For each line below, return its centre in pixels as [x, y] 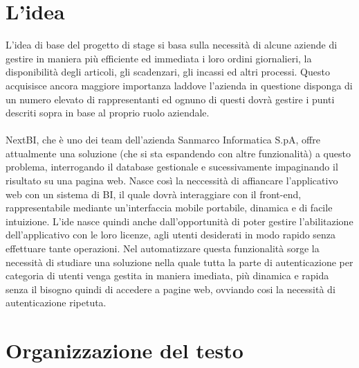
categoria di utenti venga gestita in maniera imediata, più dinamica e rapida [167, 275]
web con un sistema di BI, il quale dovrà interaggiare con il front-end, [154, 194]
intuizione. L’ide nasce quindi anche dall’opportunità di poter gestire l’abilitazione [179, 221]
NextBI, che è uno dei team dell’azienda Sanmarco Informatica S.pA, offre [163, 140]
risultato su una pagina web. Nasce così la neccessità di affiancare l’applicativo [172, 181]
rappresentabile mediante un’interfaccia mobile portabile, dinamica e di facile [169, 208]
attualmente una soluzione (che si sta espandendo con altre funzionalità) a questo [178, 153]
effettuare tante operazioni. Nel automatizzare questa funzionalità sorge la [163, 248]
